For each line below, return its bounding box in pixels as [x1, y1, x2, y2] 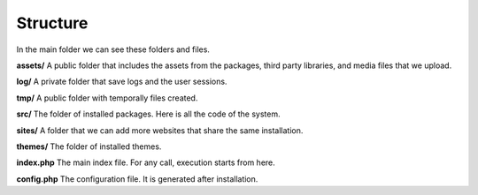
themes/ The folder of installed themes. [16, 141, 162, 152]
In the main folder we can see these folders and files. [16, 44, 210, 55]
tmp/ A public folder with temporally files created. [16, 93, 198, 103]
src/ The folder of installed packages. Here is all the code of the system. [16, 109, 281, 119]
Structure [16, 13, 89, 33]
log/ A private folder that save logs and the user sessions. [16, 76, 227, 87]
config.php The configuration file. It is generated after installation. [16, 173, 258, 184]
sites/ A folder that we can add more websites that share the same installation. [16, 124, 304, 136]
